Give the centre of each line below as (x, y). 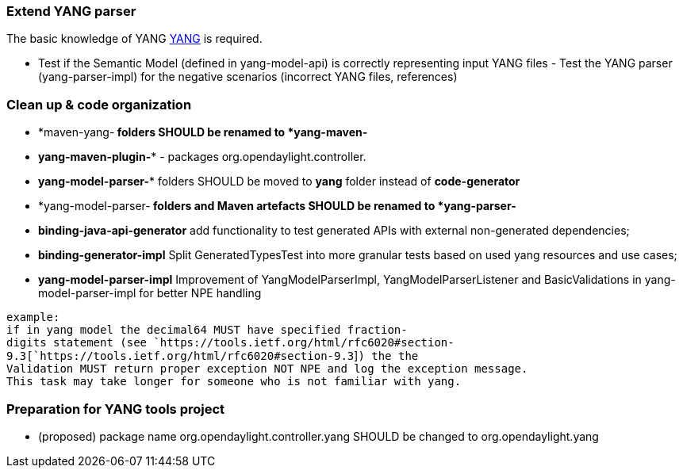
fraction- (377, 330)
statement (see (100, 343)
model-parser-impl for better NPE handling (150, 293)
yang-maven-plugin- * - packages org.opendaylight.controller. (202, 157)
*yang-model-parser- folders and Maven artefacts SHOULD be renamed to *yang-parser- (277, 206)
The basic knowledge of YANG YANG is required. (134, 39)
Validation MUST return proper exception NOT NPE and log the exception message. (267, 369)
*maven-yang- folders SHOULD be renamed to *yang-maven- (203, 132)
